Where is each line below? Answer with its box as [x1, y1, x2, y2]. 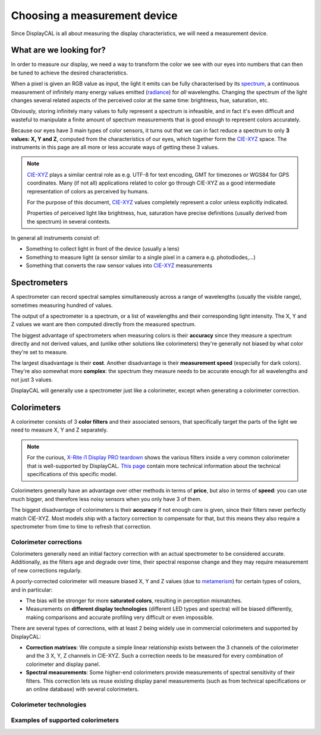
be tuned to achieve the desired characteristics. [11, 69, 128, 76]
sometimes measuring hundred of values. [11, 301, 113, 309]
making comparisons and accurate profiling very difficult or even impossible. [26, 614, 214, 621]
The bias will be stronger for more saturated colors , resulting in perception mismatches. [26, 597, 243, 604]
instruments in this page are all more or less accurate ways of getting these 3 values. [11, 143, 219, 151]
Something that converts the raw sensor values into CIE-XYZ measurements [26, 262, 213, 269]
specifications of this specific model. [27, 470, 117, 477]
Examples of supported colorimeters [11, 716, 119, 724]
